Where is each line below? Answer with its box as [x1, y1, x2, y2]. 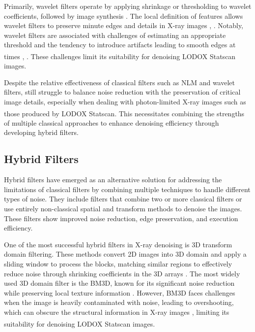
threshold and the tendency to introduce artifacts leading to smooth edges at [4, 39, 236, 50]
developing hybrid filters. [4, 127, 79, 137]
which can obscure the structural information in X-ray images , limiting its [4, 306, 229, 317]
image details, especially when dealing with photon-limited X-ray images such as [4, 97, 246, 106]
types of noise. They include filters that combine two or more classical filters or [4, 194, 242, 204]
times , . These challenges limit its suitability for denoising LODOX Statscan [4, 51, 236, 61]
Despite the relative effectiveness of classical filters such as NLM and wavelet [4, 77, 235, 87]
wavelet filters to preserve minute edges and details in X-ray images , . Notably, [4, 20, 244, 31]
